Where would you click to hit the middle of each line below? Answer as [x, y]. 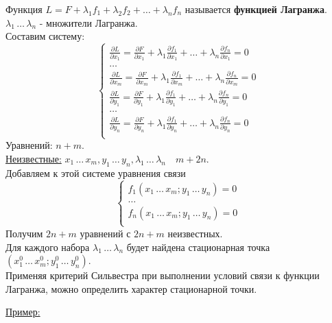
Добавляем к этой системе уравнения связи [96, 172]
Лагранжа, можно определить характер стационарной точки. [131, 288]
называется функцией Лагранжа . [256, 9]
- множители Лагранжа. [88, 22]
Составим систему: [45, 36]
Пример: [23, 312]
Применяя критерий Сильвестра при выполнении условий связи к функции [163, 275]
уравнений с [105, 233]
